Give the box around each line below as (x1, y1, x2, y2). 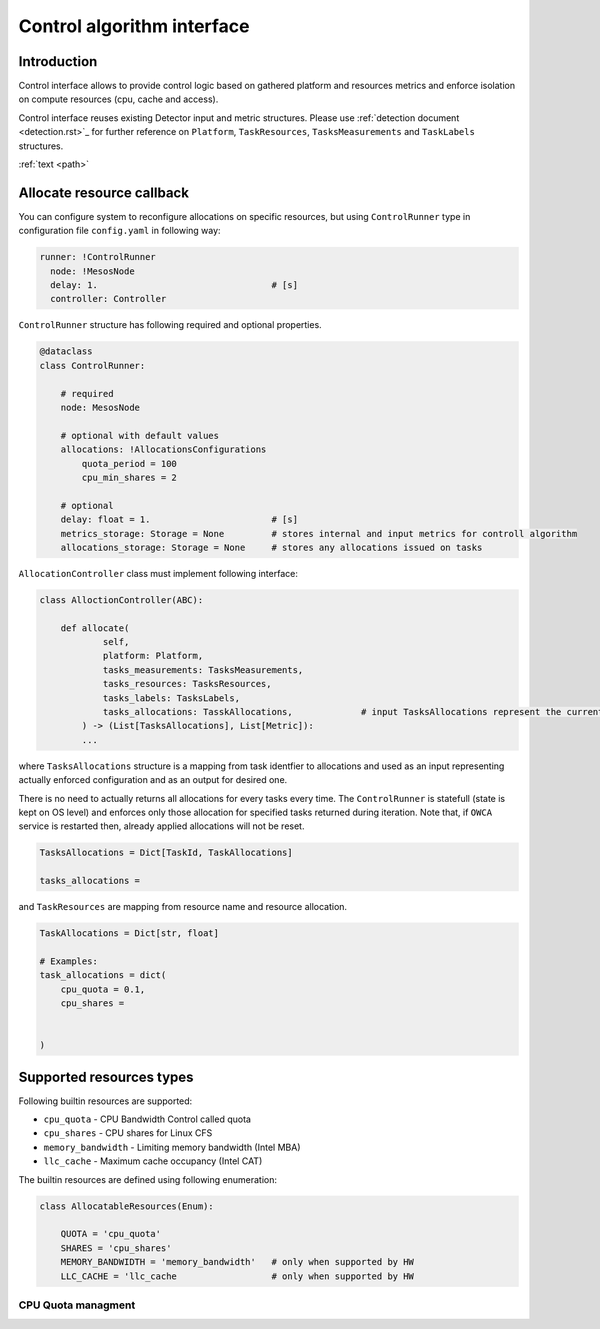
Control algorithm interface (18, 15, 250, 37)
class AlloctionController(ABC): (39, 594, 204, 605)
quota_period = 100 (81, 458, 177, 469)
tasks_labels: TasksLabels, (102, 692, 240, 704)
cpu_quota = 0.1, (60, 983, 146, 995)
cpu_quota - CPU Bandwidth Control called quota (43, 1113, 252, 1125)
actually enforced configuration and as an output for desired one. (18, 774, 288, 786)
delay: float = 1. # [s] (60, 514, 299, 525)
